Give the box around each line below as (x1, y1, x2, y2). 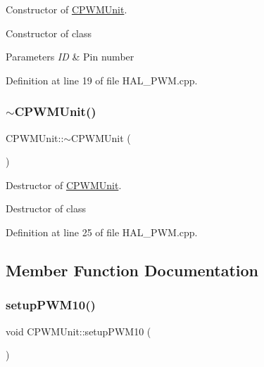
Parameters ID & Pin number (6, 49, 134, 64)
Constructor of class (6, 25, 92, 40)
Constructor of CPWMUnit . (6, 2, 127, 16)
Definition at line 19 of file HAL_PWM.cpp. (6, 72, 198, 87)
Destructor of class (6, 201, 87, 216)
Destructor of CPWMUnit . (6, 177, 122, 192)
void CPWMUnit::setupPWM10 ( (6, 323, 151, 338)
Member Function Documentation (6, 259, 259, 281)
